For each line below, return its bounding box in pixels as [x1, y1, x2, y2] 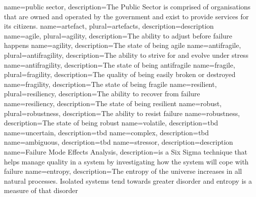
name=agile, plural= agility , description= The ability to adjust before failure [4, 30, 232, 40]
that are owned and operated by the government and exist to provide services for [4, 11, 249, 21]
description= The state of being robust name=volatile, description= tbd [4, 118, 219, 128]
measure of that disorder [4, 185, 78, 196]
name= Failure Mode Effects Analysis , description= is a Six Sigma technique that [4, 146, 248, 157]
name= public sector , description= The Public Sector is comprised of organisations [4, 1, 251, 11]
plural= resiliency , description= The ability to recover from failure [4, 88, 200, 99]
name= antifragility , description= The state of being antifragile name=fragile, [4, 59, 235, 70]
